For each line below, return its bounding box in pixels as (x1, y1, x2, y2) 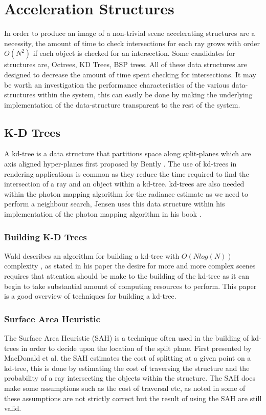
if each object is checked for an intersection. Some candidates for (33, 48, 235, 58)
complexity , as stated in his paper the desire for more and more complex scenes (4, 260, 256, 271)
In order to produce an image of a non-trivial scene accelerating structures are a (4, 28, 255, 38)
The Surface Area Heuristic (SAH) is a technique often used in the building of (4, 333, 249, 343)
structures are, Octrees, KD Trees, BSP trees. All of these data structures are (4, 59, 247, 70)
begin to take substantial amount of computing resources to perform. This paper (4, 280, 257, 291)
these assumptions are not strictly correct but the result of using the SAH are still (4, 392, 262, 403)
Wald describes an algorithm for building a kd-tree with (4, 250, 180, 261)
